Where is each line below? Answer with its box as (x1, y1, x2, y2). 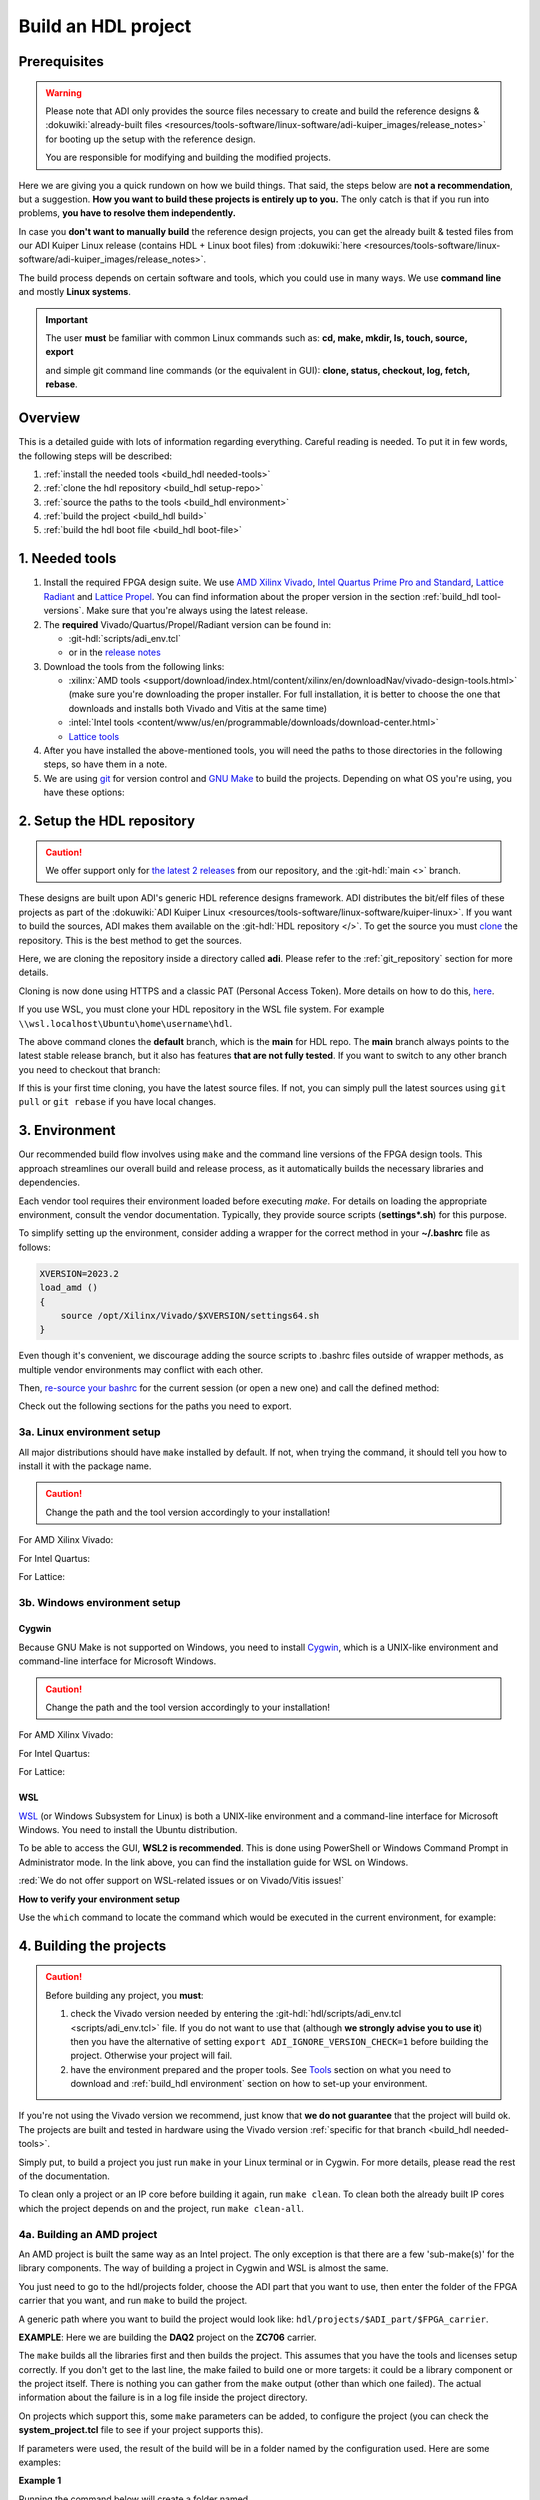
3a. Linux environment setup (18, 1425, 161, 1439)
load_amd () (39, 1282, 99, 1294)
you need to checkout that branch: (18, 1063, 161, 1075)
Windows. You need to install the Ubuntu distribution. (18, 1824, 238, 1835)
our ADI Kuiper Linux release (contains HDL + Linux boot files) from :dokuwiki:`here (18, 240, 362, 252)
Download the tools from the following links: (43, 660, 225, 672)
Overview (18, 410, 81, 427)
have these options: (43, 786, 125, 799)
